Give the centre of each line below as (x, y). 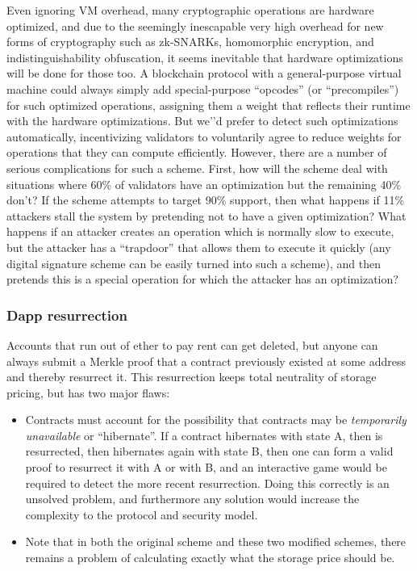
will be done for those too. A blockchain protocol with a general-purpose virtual (204, 73)
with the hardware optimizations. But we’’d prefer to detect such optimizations (202, 121)
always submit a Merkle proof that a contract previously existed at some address (206, 361)
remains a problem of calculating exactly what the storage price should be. (210, 558)
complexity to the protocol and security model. (142, 514)
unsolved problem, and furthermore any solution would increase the (192, 499)
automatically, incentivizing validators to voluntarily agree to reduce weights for (204, 136)
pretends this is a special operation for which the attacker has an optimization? (202, 279)
